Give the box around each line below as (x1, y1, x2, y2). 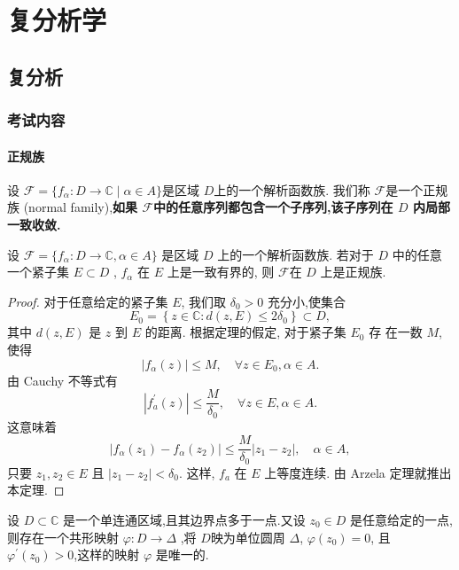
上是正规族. (320, 262, 386, 281)
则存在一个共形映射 (7, 527, 119, 546)
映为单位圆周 (210, 527, 285, 546)
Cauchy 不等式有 (23, 371, 118, 389)
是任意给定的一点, (349, 510, 453, 528)
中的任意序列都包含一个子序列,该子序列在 (153, 198, 393, 216)
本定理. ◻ (7, 480, 65, 499)
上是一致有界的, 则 (167, 262, 275, 281)
